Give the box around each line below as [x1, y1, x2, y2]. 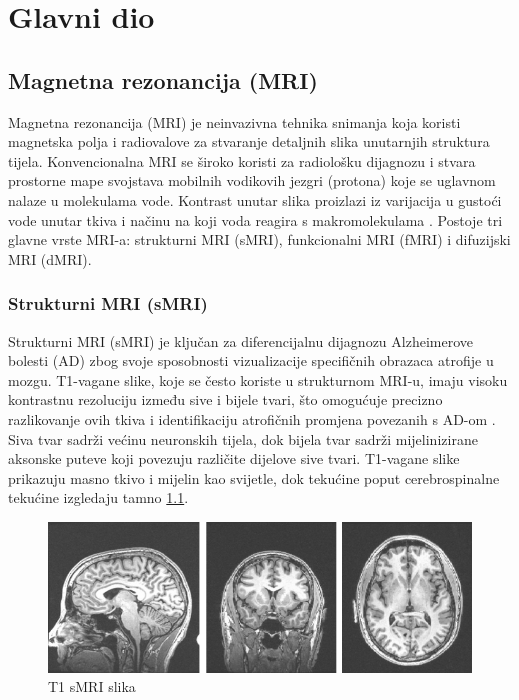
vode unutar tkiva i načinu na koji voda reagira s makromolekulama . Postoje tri [8, 209, 503, 230]
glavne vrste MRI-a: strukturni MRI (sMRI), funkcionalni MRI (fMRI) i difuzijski [8, 229, 511, 250]
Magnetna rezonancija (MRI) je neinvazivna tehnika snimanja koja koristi [8, 111, 461, 132]
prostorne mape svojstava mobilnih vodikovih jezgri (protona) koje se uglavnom [8, 170, 496, 191]
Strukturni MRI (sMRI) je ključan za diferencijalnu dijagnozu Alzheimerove [8, 330, 474, 351]
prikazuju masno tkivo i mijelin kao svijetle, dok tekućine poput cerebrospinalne [8, 467, 500, 488]
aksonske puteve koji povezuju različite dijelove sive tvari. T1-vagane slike [8, 448, 460, 469]
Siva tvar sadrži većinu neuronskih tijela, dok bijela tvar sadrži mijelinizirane [8, 428, 478, 449]
